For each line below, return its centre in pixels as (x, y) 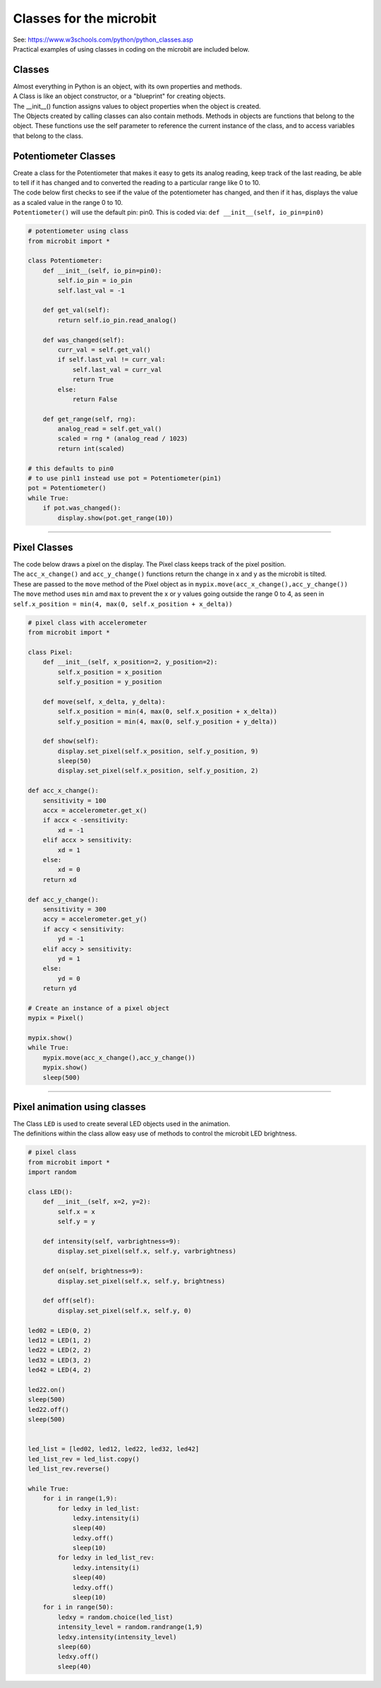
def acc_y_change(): (63, 899)
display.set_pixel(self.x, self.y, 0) (125, 1310)
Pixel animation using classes (79, 1107)
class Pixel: (50, 652)
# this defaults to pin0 (71, 468)
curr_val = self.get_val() (104, 349)
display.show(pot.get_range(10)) (115, 518)
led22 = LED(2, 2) (60, 1350)
